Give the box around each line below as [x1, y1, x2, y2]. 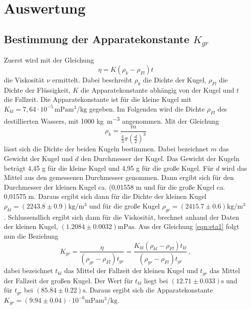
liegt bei [144, 275, 168, 285]
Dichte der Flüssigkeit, [4, 84, 71, 95]
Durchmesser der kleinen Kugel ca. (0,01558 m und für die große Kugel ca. [4, 181, 225, 192]
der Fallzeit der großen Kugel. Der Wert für [4, 275, 133, 285]
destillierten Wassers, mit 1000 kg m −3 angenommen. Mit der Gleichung [4, 114, 219, 126]
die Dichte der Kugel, [143, 74, 207, 84]
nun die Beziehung [4, 230, 59, 241]
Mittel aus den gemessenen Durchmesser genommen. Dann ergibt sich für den [4, 172, 234, 182]
